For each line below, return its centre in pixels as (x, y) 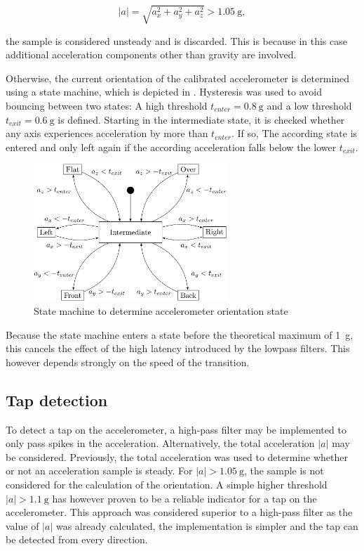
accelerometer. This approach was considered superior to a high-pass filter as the (179, 512)
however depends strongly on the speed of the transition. (128, 362)
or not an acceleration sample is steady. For (99, 471)
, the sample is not (284, 471)
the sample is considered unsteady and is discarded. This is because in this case (176, 40)
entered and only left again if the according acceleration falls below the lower (171, 147)
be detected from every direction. (77, 539)
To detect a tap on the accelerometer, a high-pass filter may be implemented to (176, 429)
